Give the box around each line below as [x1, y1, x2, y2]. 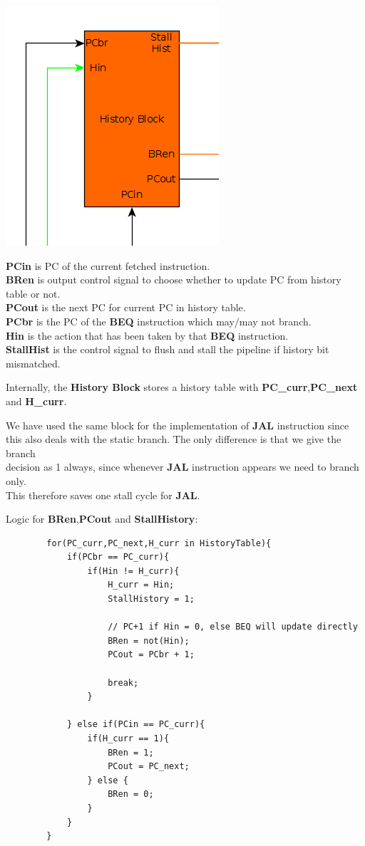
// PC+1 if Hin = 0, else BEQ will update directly [108, 622, 358, 632]
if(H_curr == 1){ [87, 733, 170, 743]
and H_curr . [6, 393, 67, 408]
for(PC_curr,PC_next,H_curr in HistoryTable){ [46, 538, 272, 548]
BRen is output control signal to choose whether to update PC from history [6, 272, 341, 287]
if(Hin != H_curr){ [87, 565, 180, 576]
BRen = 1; [108, 747, 154, 758]
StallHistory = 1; [108, 594, 195, 605]
